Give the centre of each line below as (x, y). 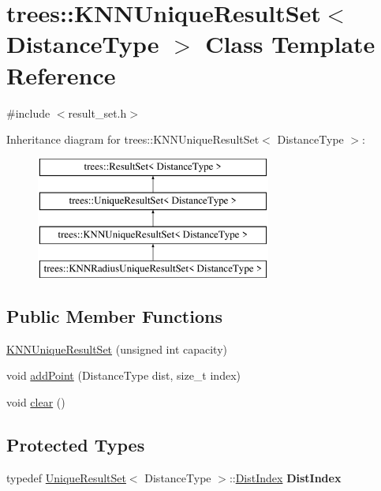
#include (28, 112)
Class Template (290, 44)
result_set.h (97, 112)
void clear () (36, 401)
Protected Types (76, 444)
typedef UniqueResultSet (66, 477)
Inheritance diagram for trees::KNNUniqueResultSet (133, 139)
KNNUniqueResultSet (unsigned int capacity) (117, 349)
